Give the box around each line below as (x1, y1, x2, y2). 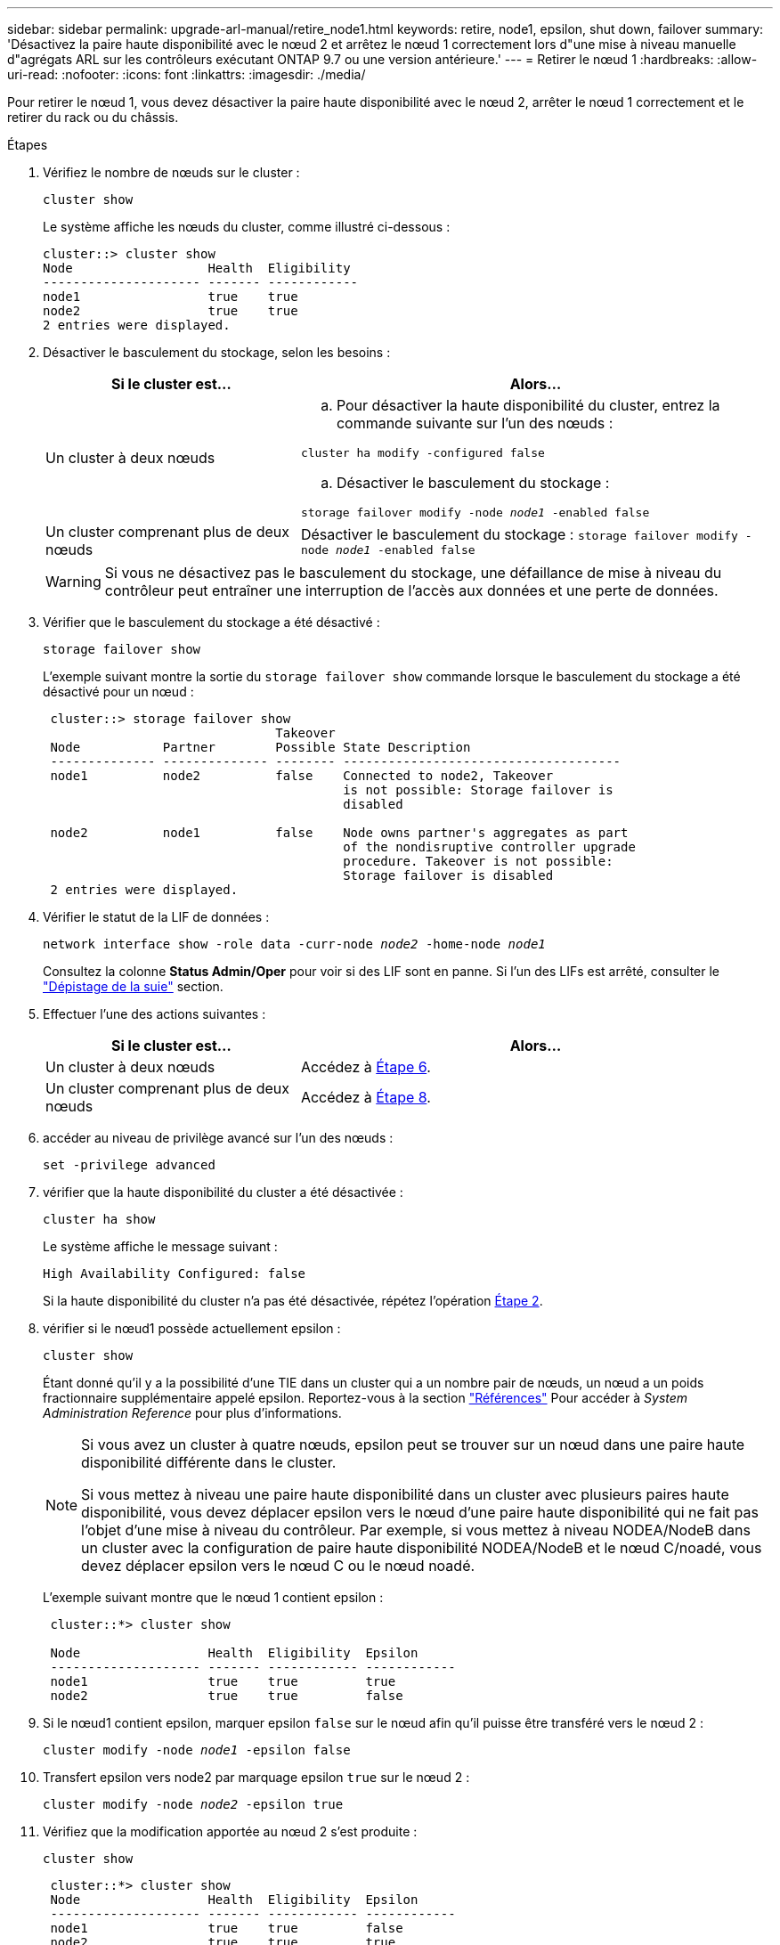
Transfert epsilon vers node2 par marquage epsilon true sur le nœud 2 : (43, 1770, 470, 1785)
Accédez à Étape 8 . (300, 1088, 431, 1106)
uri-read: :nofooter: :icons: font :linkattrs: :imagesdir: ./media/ (7, 67, 366, 82)
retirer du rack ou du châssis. (7, 110, 179, 125)
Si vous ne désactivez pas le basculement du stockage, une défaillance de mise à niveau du (104, 564, 722, 582)
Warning (45, 573, 102, 590)
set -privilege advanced (43, 1158, 215, 1172)
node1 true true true (50, 1674, 396, 1689)
